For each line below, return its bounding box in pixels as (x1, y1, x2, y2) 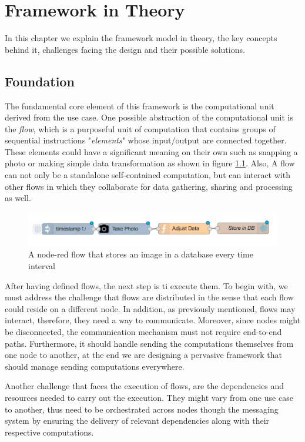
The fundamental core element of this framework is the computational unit (5, 99, 274, 112)
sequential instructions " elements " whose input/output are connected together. (5, 134, 287, 146)
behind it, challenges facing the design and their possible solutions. (5, 43, 245, 55)
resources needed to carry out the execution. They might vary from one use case (5, 391, 293, 403)
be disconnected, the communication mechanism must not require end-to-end (5, 325, 282, 337)
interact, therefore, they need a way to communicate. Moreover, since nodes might (5, 314, 301, 326)
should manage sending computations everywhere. (5, 360, 185, 372)
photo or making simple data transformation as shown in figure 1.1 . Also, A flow (5, 157, 295, 169)
